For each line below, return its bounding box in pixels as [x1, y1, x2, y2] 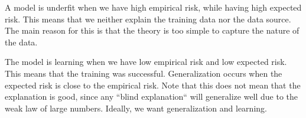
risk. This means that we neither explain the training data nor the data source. [5, 12, 291, 25]
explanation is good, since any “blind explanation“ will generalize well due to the [5, 90, 298, 103]
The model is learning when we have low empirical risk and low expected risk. [5, 55, 287, 68]
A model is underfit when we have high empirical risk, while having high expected [5, 1, 302, 13]
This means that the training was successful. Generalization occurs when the [5, 67, 282, 79]
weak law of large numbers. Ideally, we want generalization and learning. [5, 101, 267, 114]
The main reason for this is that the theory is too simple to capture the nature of [5, 24, 300, 37]
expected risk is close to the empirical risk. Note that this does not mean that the [5, 78, 301, 91]
